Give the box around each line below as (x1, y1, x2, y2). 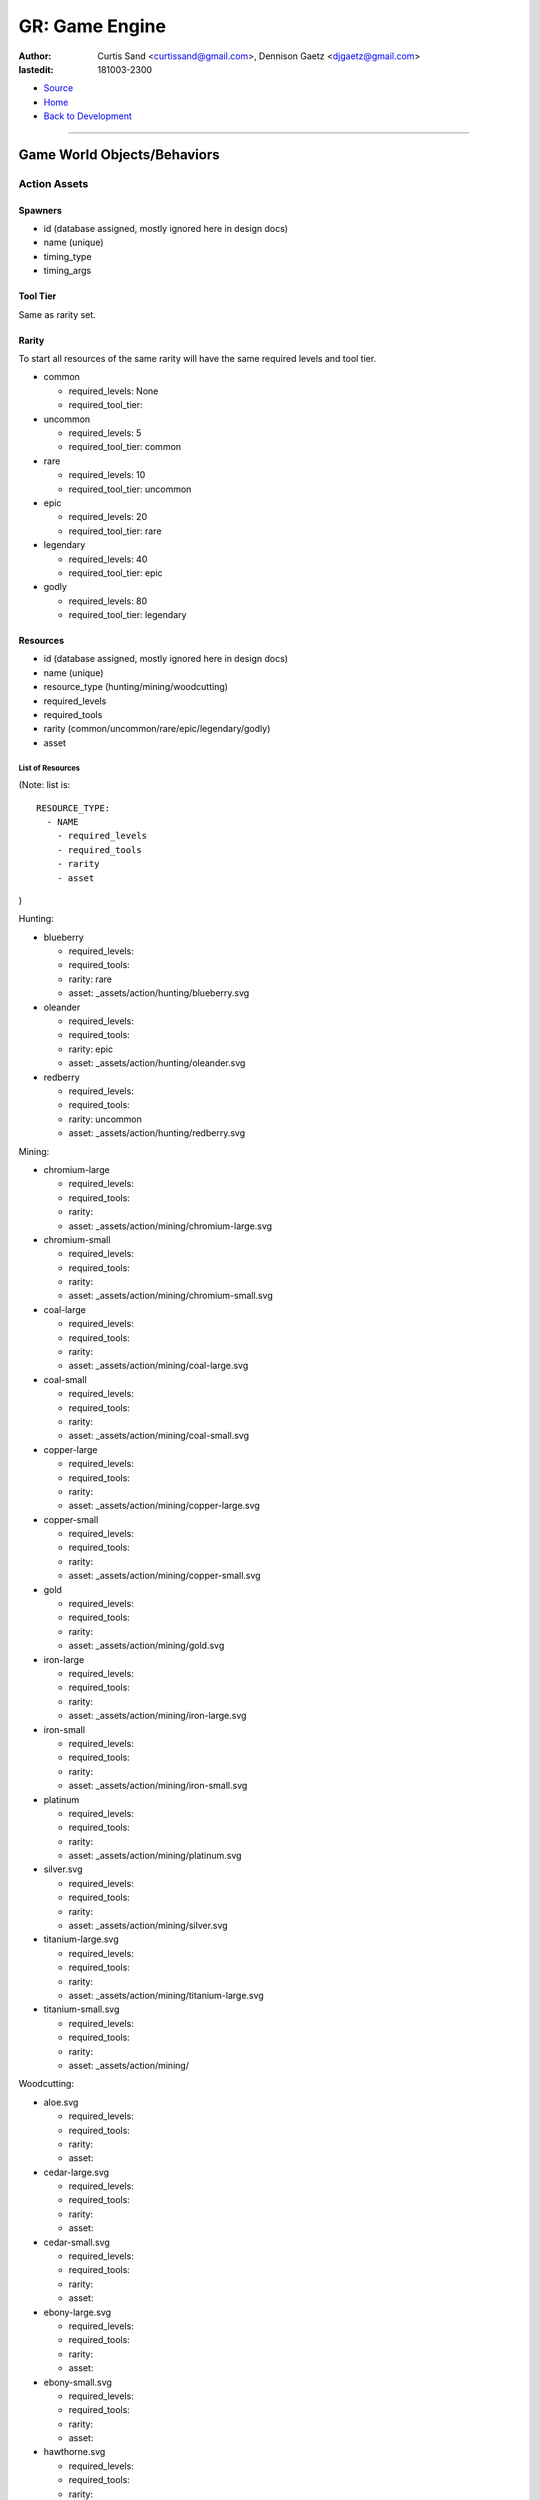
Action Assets (18, 176, 89, 190)
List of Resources (18, 763, 80, 773)
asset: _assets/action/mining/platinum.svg (68, 1850, 242, 1862)
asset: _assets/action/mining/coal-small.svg (68, 1430, 250, 1442)
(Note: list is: (18, 779, 71, 791)
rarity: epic (68, 1043, 114, 1055)
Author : (18, 50, 52, 62)
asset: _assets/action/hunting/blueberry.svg (68, 987, 250, 999)
